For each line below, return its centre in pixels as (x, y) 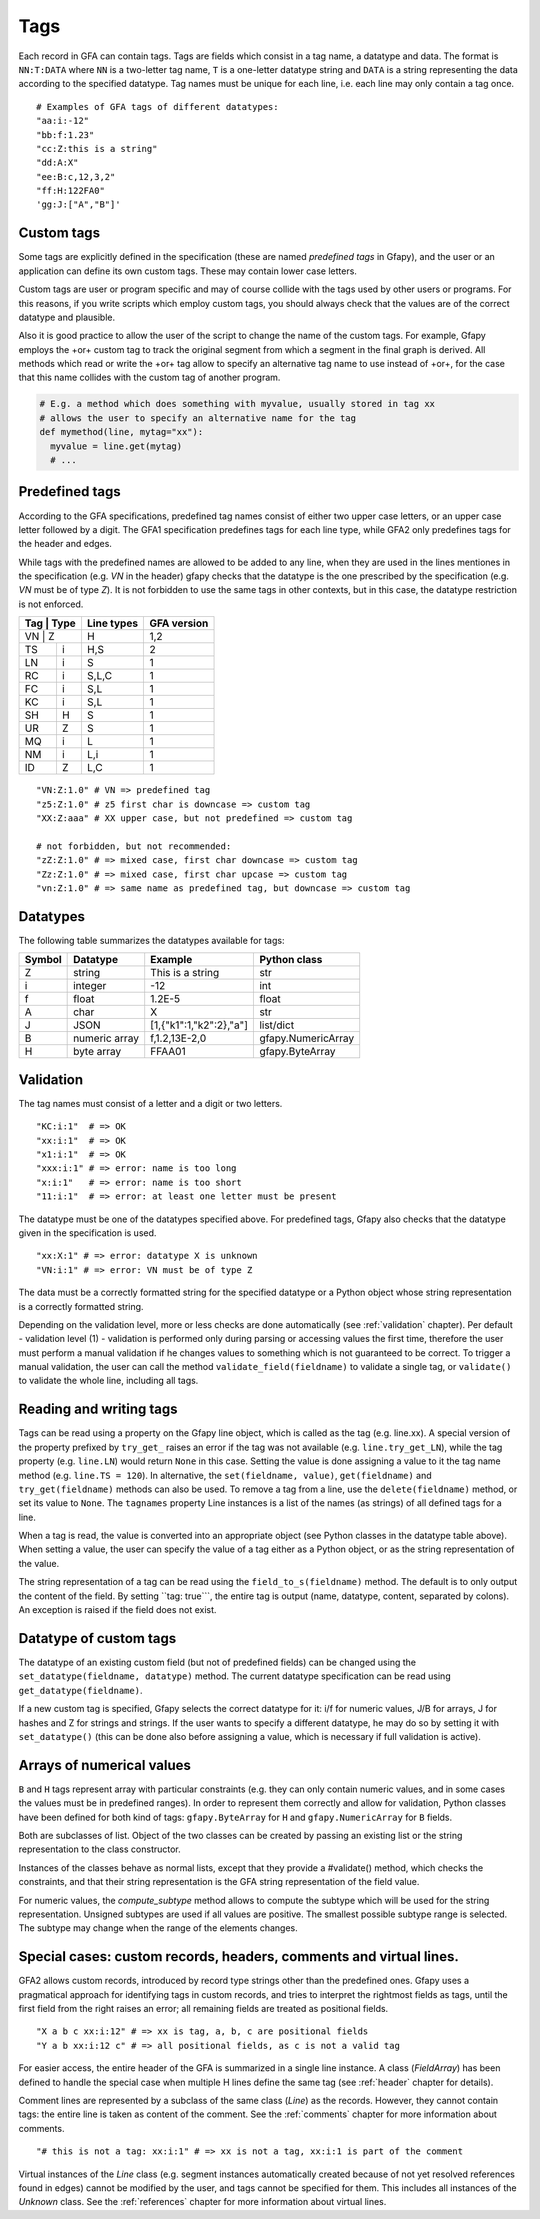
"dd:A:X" (57, 163)
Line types (112, 623)
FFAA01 (168, 1052)
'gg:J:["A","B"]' (78, 204)
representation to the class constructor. (100, 1849)
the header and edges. (65, 544)
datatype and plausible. (67, 317)
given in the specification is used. (87, 1232)
